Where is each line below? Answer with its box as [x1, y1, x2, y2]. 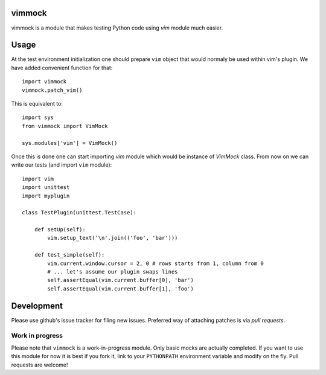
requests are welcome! [11, 361, 68, 368]
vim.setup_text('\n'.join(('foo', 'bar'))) [47, 234, 178, 242]
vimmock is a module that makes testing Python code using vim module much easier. [11, 24, 223, 31]
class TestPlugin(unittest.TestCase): [22, 209, 137, 216]
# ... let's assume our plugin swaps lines [47, 269, 178, 275]
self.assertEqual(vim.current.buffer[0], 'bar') [47, 277, 194, 284]
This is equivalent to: [11, 100, 63, 107]
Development [11, 301, 63, 311]
